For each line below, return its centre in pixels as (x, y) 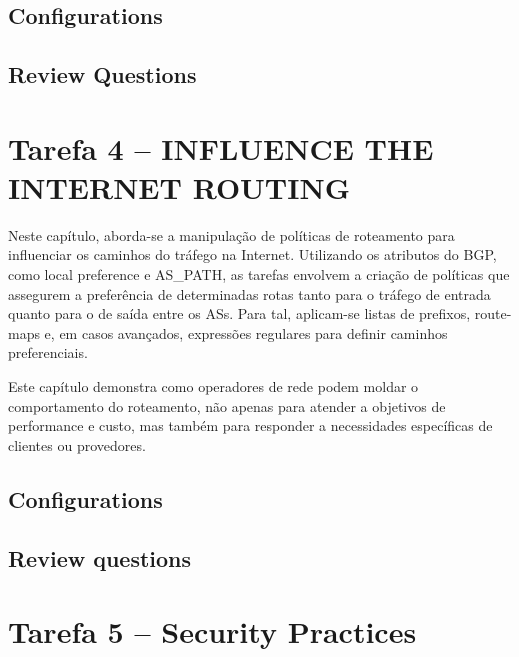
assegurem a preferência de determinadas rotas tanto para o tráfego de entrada (249, 293)
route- (493, 313)
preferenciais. (48, 352)
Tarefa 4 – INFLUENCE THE (221, 147)
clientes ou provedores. (77, 444)
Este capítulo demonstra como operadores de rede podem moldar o (213, 386)
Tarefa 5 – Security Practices (212, 631)
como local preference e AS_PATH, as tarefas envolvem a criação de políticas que (259, 274)
